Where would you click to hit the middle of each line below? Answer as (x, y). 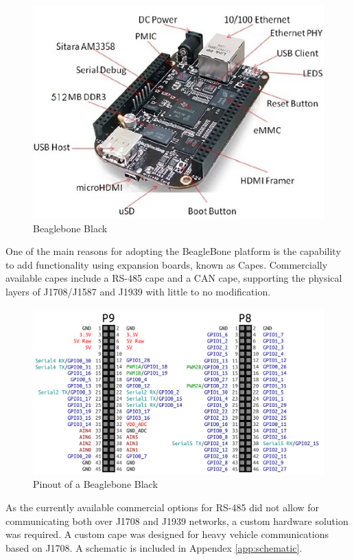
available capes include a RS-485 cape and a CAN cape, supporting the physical (174, 278)
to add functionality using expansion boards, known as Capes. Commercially (167, 264)
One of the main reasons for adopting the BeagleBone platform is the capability (173, 251)
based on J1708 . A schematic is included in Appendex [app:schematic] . (154, 547)
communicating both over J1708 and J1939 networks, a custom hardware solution (177, 520)
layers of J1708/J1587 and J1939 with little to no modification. (138, 292)
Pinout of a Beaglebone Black (95, 484)
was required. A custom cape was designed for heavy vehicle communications (167, 534)
